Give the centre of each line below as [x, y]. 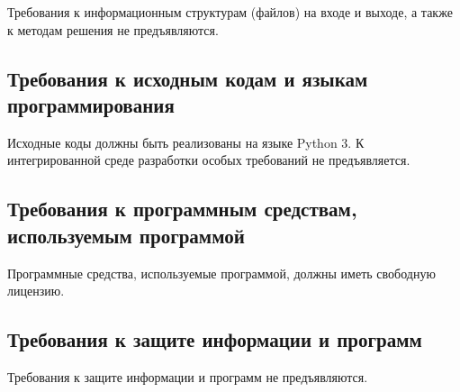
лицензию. [36, 291]
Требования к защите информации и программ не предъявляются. [188, 376]
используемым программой [126, 235]
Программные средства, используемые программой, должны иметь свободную [221, 273]
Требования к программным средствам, [182, 209]
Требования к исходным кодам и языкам [188, 78]
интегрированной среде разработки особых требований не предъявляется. [209, 160]
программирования [91, 104]
